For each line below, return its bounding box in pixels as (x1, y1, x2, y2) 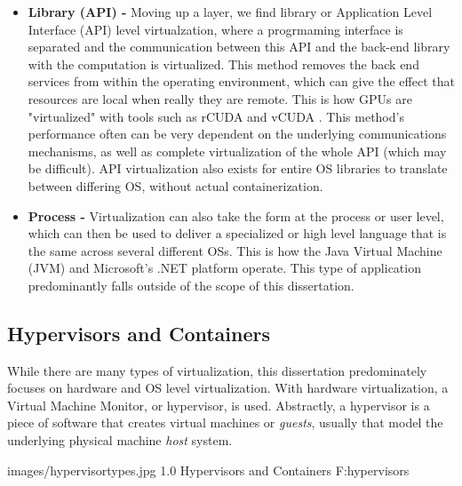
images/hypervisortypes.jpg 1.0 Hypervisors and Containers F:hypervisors (7, 460, 410, 479)
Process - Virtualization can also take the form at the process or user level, (28, 206, 444, 225)
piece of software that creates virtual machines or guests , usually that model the (7, 413, 443, 432)
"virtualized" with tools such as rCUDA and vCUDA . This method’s (28, 107, 404, 125)
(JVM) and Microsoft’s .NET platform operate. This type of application (28, 259, 421, 277)
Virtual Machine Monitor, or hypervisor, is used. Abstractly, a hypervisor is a (7, 395, 430, 414)
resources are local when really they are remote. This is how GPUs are (28, 89, 412, 108)
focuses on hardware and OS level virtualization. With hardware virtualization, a (7, 378, 449, 397)
